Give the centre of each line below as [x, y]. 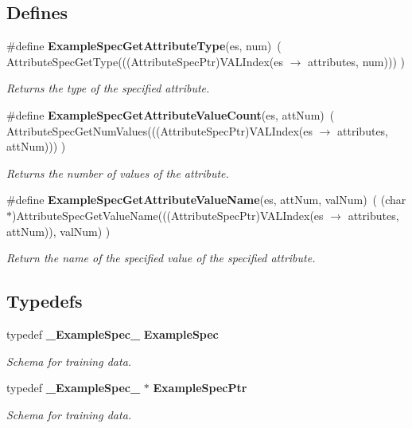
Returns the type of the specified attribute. [108, 88]
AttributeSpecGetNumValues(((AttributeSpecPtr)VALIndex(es [160, 130]
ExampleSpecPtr [200, 388]
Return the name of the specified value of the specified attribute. [161, 258]
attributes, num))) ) [356, 61]
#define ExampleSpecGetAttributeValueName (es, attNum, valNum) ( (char [206, 200]
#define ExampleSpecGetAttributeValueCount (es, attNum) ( [171, 114]
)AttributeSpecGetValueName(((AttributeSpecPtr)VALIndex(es [168, 215]
